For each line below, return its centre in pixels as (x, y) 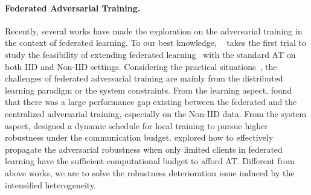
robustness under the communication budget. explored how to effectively (139, 137)
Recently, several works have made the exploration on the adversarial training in (154, 30)
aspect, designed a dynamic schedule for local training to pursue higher (136, 125)
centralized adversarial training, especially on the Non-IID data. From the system (156, 113)
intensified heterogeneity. (51, 184)
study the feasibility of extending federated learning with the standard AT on (150, 54)
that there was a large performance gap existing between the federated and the (151, 102)
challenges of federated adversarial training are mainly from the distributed (144, 78)
